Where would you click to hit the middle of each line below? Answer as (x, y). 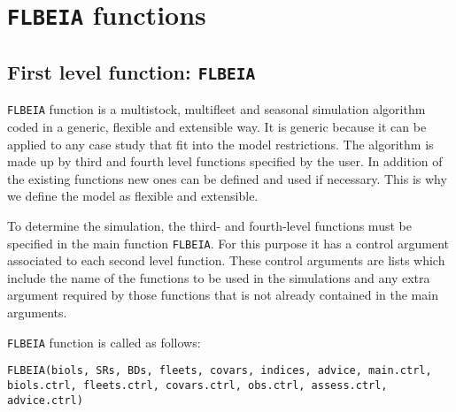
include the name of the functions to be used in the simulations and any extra (219, 277)
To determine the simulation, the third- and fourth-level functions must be (209, 225)
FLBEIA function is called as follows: (104, 342)
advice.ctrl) (45, 400)
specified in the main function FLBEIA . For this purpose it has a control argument (228, 243)
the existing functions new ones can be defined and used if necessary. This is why (227, 178)
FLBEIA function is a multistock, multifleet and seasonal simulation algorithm (216, 109)
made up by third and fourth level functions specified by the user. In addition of (225, 161)
